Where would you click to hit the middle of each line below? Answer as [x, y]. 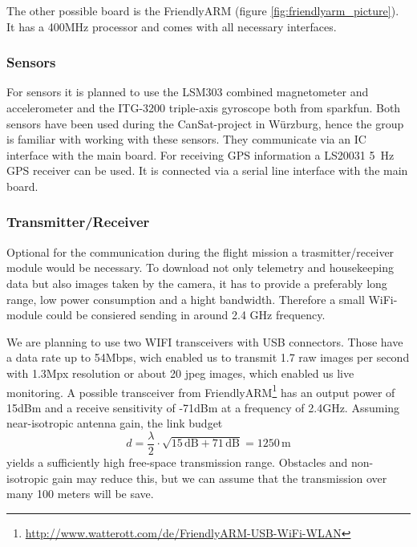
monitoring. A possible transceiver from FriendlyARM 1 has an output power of [201, 391]
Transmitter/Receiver [78, 222]
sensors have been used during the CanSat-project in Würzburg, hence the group [205, 123]
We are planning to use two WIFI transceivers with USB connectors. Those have [205, 341]
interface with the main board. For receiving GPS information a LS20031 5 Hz [200, 154]
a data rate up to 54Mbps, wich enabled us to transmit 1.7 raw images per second [208, 357]
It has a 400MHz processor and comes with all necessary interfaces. [172, 26]
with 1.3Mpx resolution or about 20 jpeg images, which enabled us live [180, 373]
